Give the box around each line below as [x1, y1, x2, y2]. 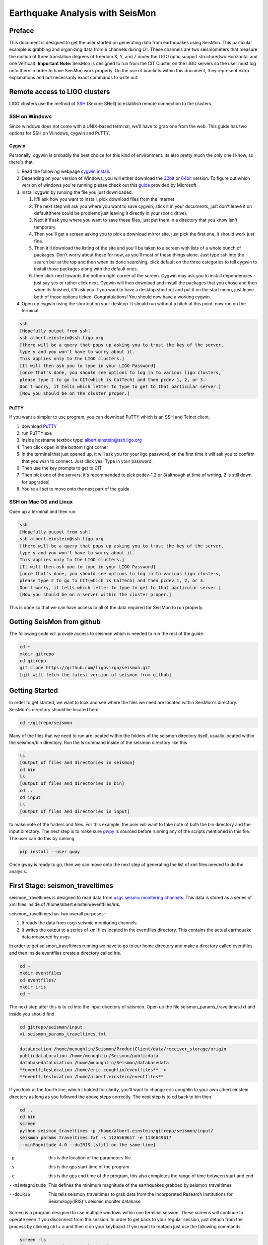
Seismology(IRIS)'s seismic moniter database [48, 1198, 141, 1204]
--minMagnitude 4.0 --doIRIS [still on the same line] [19, 1142, 156, 1147]
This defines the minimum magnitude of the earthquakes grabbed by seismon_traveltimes [48, 1182, 232, 1188]
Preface [9, 26, 34, 35]
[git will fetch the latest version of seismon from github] [19, 672, 172, 677]
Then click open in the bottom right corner [21, 444, 109, 450]
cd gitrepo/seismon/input [19, 1024, 83, 1030]
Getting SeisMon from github [9, 618, 101, 626]
